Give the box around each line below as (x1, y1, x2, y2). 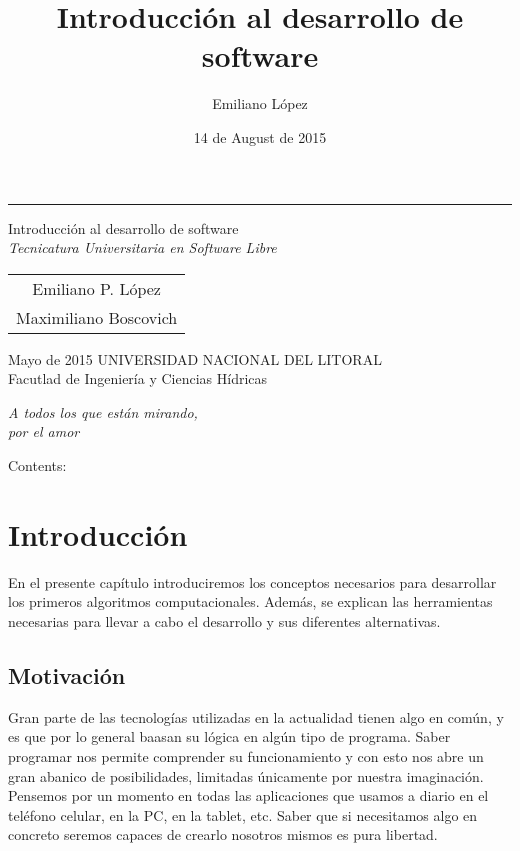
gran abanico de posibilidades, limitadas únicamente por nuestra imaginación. (8, 765, 484, 786)
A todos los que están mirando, (8, 401, 198, 422)
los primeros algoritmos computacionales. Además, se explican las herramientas (8, 591, 493, 612)
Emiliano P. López (32, 276, 161, 300)
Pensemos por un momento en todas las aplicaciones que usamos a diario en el (8, 785, 489, 806)
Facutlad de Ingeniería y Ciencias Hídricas (8, 368, 268, 389)
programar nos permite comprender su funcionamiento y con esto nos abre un (8, 745, 484, 766)
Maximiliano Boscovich (16, 305, 178, 329)
